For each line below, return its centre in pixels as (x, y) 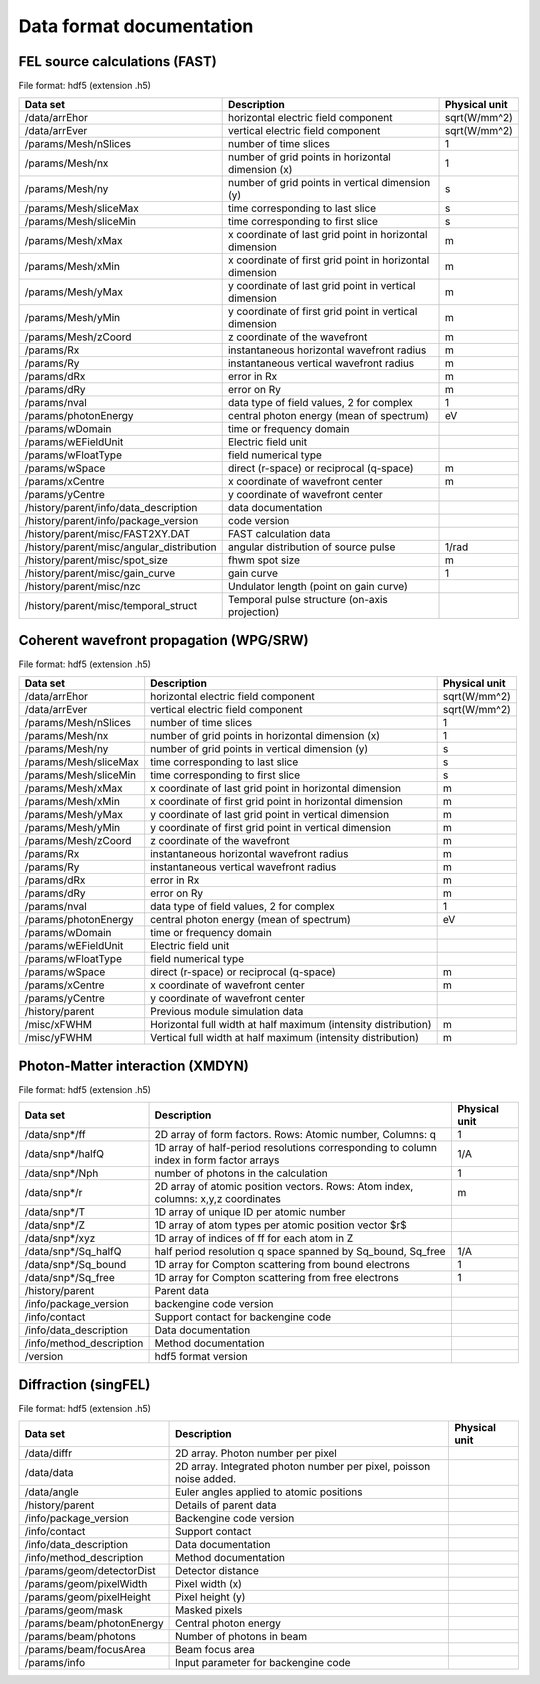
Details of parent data (226, 1505)
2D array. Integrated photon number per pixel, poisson (303, 1467)
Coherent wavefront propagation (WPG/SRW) (163, 640)
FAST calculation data (279, 534)
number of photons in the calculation (241, 1173)
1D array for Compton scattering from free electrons (276, 1278)
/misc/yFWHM (58, 1038)
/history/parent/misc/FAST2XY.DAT (107, 534)
